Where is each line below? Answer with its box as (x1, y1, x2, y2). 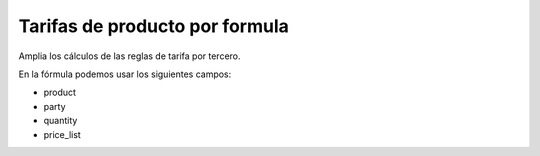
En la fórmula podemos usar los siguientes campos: (18, 68, 232, 80)
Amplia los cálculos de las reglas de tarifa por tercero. (18, 50, 241, 62)
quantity (43, 115, 78, 127)
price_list (43, 128, 82, 140)
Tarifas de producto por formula (18, 15, 290, 37)
